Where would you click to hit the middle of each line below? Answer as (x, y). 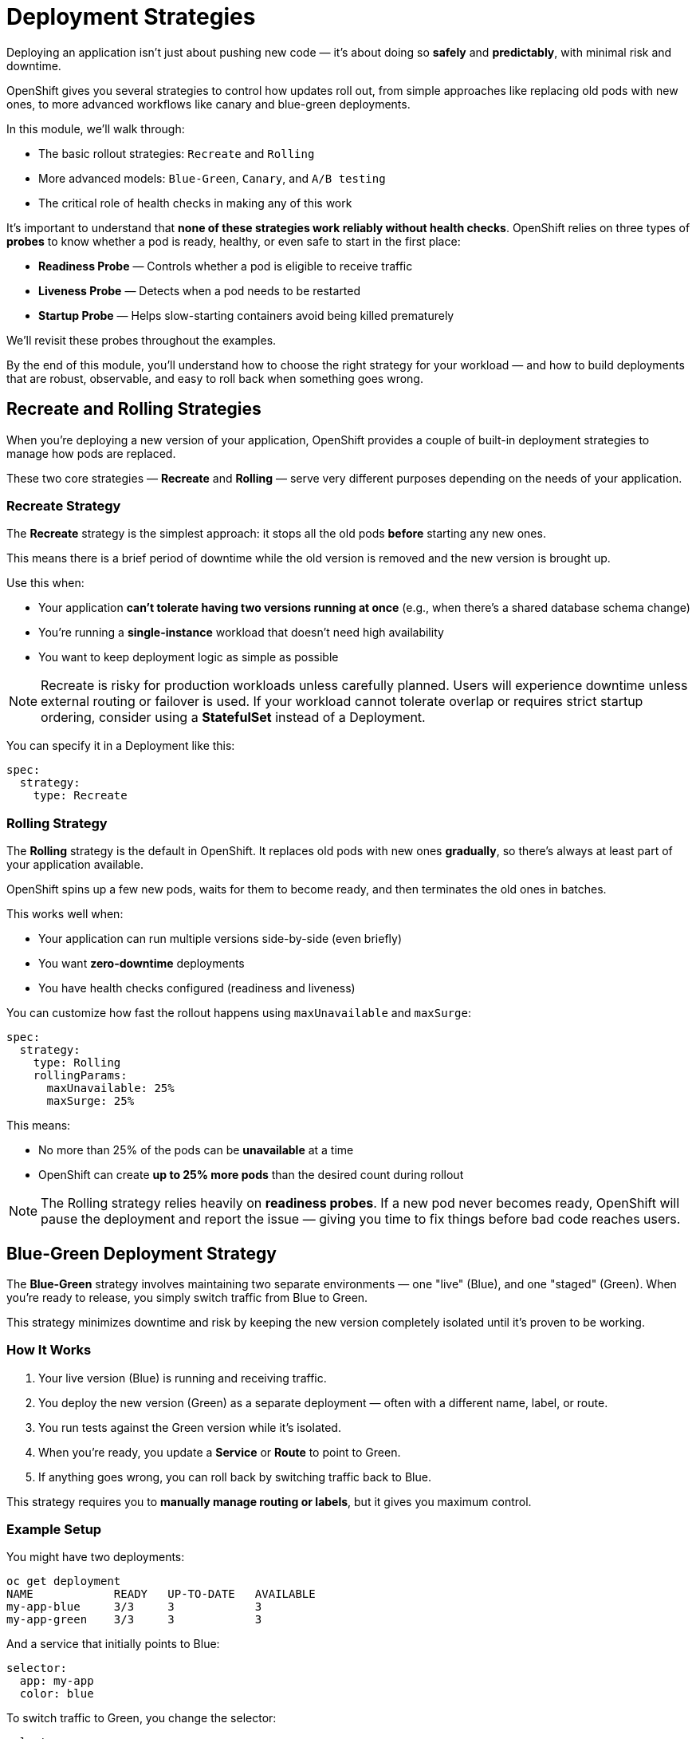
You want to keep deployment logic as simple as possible (189, 657)
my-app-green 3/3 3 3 (134, 1620)
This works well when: (65, 914)
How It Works (49, 1350)
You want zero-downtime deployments (142, 964)
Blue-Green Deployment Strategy (142, 1253)
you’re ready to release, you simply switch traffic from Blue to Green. (187, 1297)
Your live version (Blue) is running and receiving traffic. (183, 1378)
